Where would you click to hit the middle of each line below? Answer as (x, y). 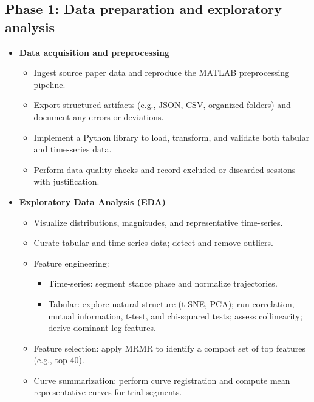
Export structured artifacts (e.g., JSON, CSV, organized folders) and (162, 105)
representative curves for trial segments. (108, 392)
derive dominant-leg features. (102, 328)
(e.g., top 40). (59, 360)
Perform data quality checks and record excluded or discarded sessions (165, 169)
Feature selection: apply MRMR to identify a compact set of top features (169, 348)
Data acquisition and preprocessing (94, 52)
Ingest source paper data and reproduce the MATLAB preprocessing (162, 73)
